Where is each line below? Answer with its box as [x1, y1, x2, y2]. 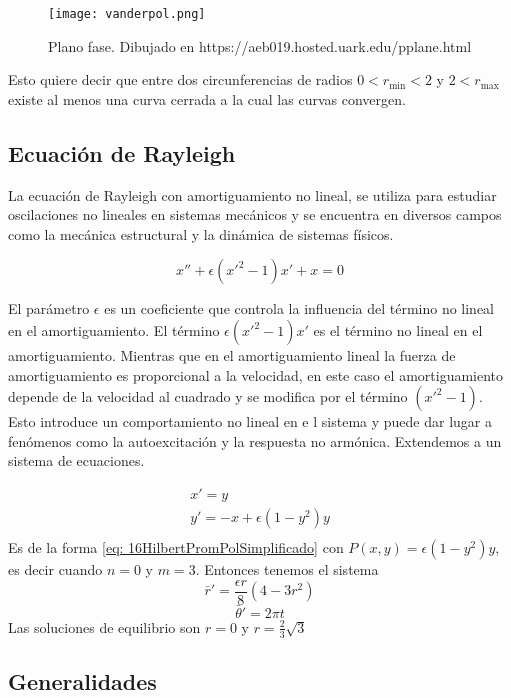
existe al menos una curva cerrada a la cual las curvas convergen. [8, 88, 406, 109]
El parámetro [8, 298, 90, 319]
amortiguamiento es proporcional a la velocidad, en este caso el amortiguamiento [8, 364, 504, 385]
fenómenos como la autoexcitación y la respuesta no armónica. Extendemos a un [8, 430, 502, 451]
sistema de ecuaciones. [8, 450, 145, 471]
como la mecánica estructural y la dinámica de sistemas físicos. [8, 223, 394, 244]
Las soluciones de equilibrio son [8, 616, 201, 637]
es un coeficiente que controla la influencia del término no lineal [104, 298, 495, 319]
